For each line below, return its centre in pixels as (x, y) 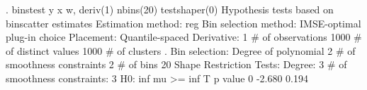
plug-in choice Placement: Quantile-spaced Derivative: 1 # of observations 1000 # (184, 37)
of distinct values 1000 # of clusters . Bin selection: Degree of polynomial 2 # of (181, 50)
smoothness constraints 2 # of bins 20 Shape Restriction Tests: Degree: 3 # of (176, 64)
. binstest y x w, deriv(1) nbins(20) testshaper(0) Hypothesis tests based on (170, 9)
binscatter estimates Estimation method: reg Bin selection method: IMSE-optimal (183, 23)
